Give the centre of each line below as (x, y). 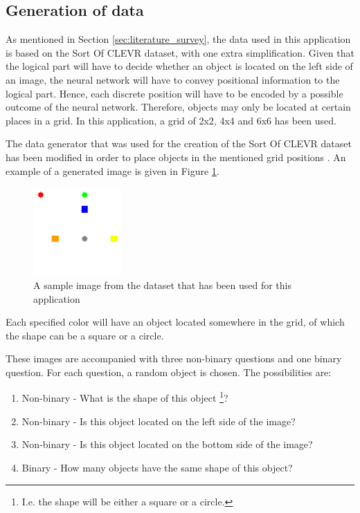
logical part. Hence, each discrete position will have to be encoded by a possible (174, 93)
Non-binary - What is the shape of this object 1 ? (125, 397)
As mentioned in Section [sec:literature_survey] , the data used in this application (178, 39)
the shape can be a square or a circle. (85, 335)
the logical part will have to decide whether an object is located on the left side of (179, 66)
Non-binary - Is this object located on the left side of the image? (159, 421)
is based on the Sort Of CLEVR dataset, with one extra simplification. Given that (180, 52)
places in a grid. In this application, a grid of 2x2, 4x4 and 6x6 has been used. (171, 120)
